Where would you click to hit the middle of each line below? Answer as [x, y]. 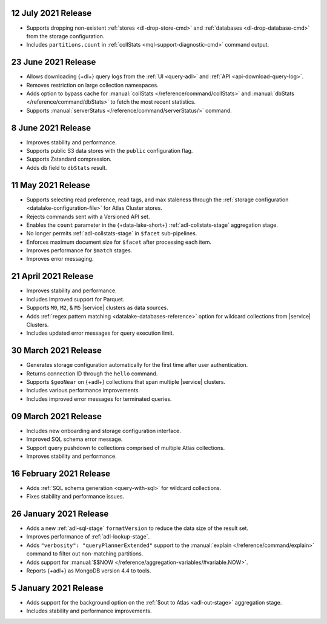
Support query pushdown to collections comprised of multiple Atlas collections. [126, 448]
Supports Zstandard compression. [69, 159]
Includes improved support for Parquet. [75, 299]
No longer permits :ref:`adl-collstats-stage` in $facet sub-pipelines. [112, 233]
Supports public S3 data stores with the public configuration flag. [110, 151]
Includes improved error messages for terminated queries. [99, 399]
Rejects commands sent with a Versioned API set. [88, 216]
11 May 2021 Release [51, 185]
